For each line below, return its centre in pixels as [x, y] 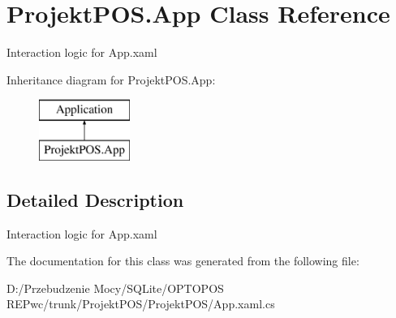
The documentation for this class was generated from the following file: [183, 261]
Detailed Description [95, 199]
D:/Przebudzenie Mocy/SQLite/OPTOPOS [115, 288]
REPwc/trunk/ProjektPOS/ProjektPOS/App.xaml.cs [141, 304]
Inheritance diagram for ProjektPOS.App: [111, 79]
